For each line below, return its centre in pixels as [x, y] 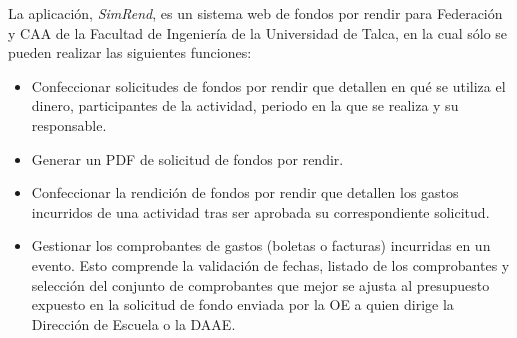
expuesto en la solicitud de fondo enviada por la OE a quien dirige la [242, 304]
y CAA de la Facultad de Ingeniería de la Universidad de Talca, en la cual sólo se [258, 32]
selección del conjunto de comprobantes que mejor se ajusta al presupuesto [260, 284]
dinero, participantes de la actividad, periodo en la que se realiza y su [245, 105]
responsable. [69, 124]
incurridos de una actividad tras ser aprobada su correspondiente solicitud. [260, 211]
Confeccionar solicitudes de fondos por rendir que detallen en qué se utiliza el [268, 85]
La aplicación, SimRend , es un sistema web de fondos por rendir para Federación [255, 13]
